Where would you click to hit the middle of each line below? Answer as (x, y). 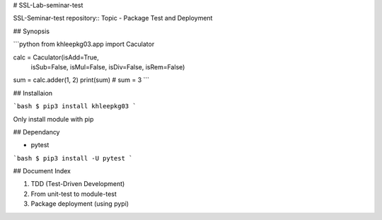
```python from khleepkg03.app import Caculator (84, 44)
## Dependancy (36, 132)
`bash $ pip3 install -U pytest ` (73, 158)
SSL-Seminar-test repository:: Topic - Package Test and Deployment (113, 18)
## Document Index (42, 171)
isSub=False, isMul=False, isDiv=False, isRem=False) (108, 66)
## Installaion (33, 93)
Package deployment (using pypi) (80, 204)
